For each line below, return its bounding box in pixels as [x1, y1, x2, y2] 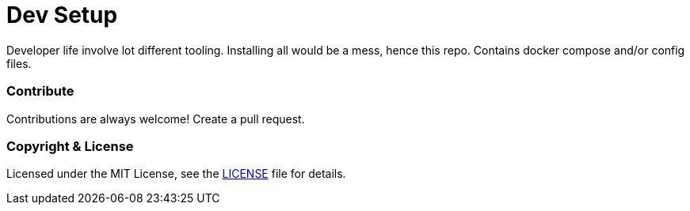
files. [6, 56, 32, 70]
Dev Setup [6, 2, 118, 28]
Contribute [6, 83, 74, 100]
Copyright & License [6, 138, 134, 154]
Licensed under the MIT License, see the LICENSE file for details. [6, 167, 346, 181]
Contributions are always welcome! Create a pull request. [6, 111, 305, 126]
